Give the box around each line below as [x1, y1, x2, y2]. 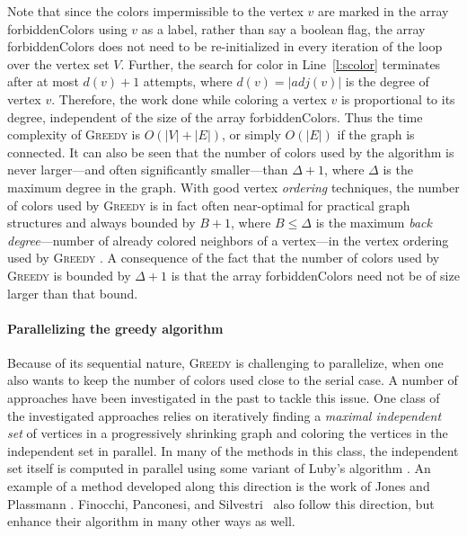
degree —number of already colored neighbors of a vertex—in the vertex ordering [7, 230, 449, 249]
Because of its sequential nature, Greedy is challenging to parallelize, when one [7, 353, 444, 371]
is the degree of [345, 72, 429, 91]
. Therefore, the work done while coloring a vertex [51, 89, 327, 108]
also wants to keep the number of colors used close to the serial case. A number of [7, 371, 458, 389]
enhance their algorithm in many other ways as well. [7, 512, 295, 531]
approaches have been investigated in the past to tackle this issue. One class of [7, 389, 440, 407]
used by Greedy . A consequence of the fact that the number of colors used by [7, 248, 440, 267]
